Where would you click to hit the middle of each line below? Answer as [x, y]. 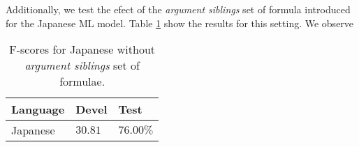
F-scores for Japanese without [82, 49]
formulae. [82, 82]
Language [38, 109]
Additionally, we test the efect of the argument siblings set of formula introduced [178, 9]
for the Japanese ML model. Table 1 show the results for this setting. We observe [180, 23]
